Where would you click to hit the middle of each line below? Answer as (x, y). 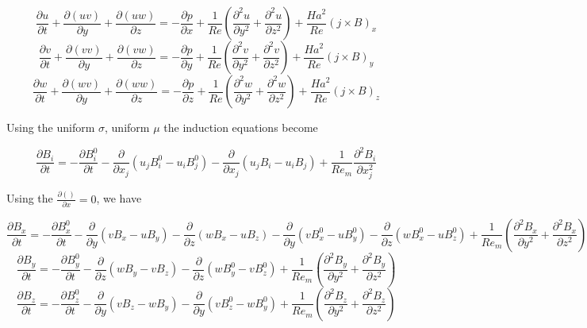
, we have (119, 198)
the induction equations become (241, 127)
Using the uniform (51, 127)
